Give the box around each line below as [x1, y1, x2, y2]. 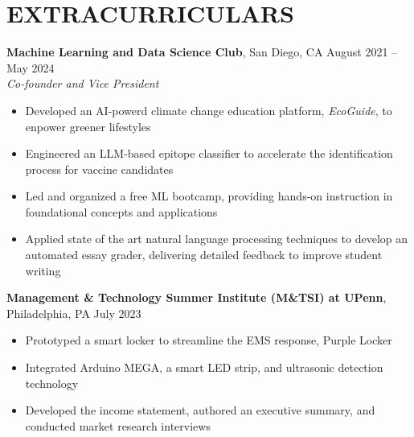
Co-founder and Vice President [6, 75, 159, 92]
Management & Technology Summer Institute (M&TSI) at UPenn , [6, 289, 387, 306]
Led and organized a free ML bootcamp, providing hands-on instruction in [25, 188, 393, 204]
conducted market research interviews [25, 417, 211, 434]
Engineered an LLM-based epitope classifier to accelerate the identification [25, 145, 393, 162]
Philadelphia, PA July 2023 [6, 304, 141, 321]
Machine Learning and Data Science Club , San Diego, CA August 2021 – [6, 43, 398, 60]
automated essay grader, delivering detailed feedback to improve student [25, 246, 383, 263]
